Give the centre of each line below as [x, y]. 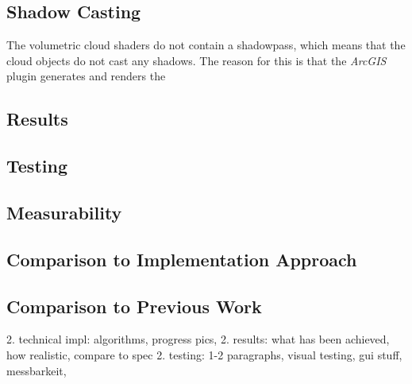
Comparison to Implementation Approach [182, 259]
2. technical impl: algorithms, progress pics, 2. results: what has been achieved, [198, 339]
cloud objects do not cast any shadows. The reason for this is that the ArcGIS [196, 60]
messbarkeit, [37, 370]
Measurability [64, 212]
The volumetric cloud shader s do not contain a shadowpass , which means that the [206, 45]
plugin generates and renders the [86, 76]
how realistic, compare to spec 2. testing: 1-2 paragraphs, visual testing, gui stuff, [204, 354]
